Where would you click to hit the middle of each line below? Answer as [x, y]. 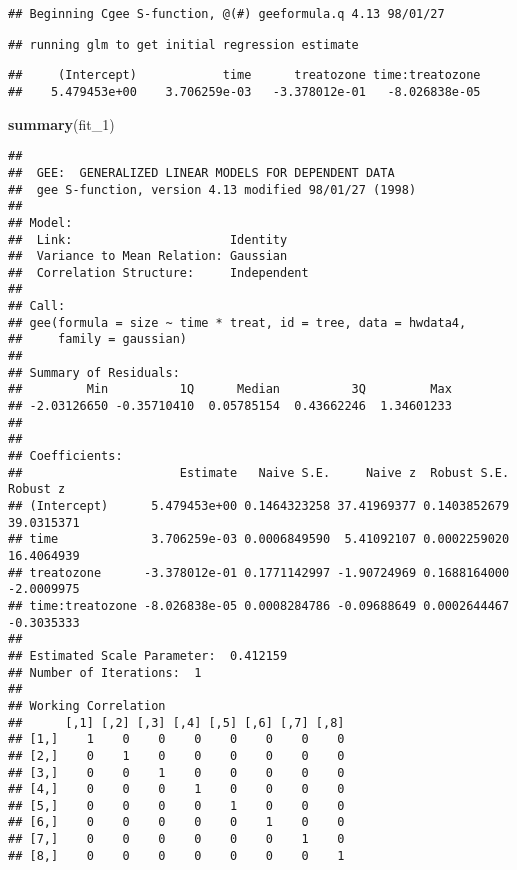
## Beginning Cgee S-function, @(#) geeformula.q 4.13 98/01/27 [226, 14]
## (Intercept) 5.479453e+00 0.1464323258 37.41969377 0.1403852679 [259, 506]
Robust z [37, 489]
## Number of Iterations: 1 [105, 672]
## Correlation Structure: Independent [158, 272]
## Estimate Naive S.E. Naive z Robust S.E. [259, 472]
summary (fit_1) [61, 123]
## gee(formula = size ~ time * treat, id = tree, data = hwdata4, [237, 322]
